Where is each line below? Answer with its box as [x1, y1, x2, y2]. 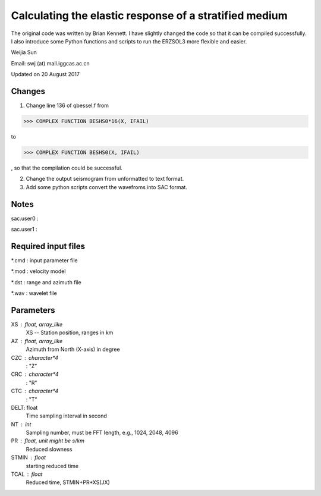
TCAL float [11, 470, 43, 478]
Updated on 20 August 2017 [11, 71, 80, 78]
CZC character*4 [11, 354, 59, 361]
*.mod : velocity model [11, 268, 66, 275]
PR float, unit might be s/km [11, 437, 84, 444]
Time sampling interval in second [26, 412, 107, 419]
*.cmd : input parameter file [11, 256, 78, 264]
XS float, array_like [11, 321, 62, 328]
